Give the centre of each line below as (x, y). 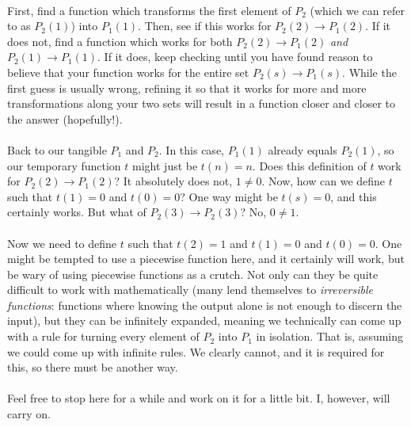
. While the (369, 72)
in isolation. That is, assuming (330, 336)
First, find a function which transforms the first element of (149, 10)
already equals (303, 149)
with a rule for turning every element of (103, 336)
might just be (165, 165)
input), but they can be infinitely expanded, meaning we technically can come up (204, 320)
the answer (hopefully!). (65, 118)
